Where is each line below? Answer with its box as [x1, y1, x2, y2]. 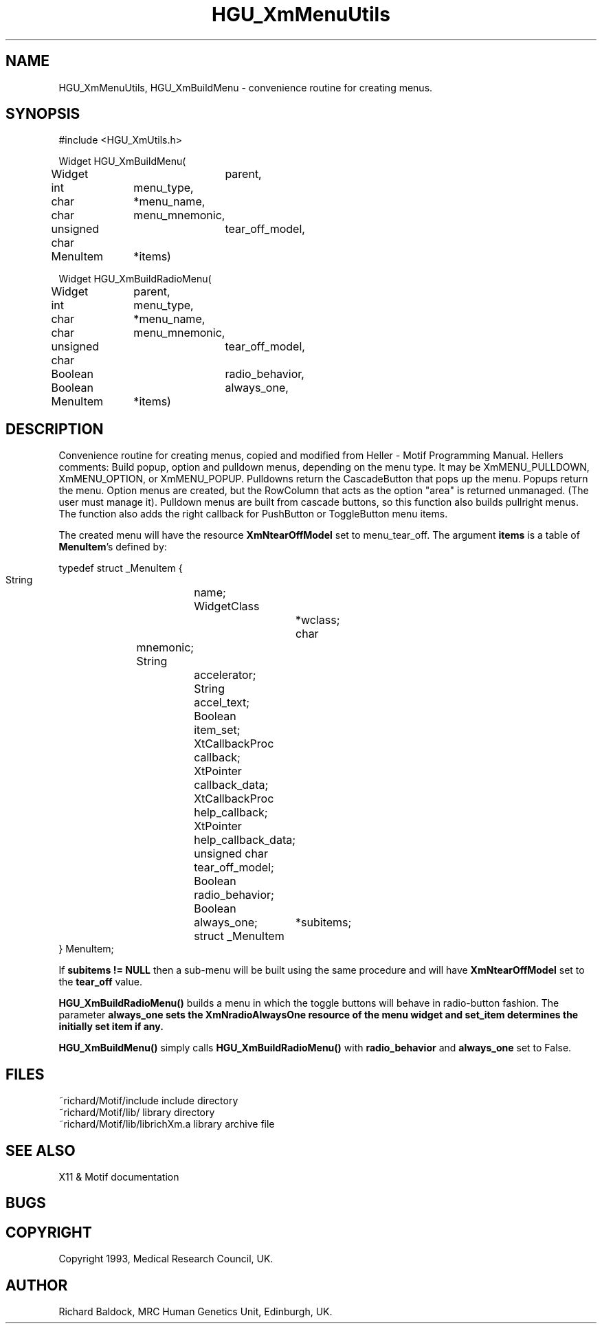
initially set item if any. [58, 1020, 164, 1033]
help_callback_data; [194, 833, 296, 847]
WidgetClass [194, 599, 260, 614]
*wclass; [296, 613, 340, 627]
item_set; [194, 723, 241, 737]
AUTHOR [5, 1276, 68, 1294]
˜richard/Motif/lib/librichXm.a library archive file [58, 1118, 275, 1130]
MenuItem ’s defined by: [58, 541, 167, 553]
